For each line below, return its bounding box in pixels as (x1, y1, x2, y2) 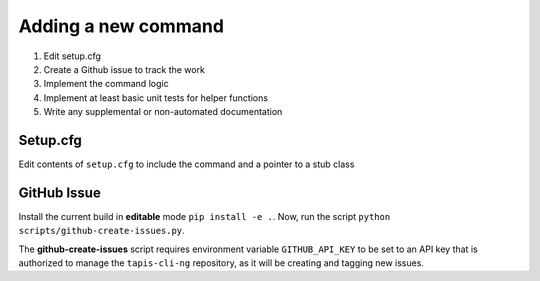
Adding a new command (18, 15, 225, 37)
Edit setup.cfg (43, 50, 102, 62)
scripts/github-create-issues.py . (18, 225, 185, 237)
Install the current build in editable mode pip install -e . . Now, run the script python (18, 210, 391, 222)
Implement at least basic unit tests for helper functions (43, 91, 269, 104)
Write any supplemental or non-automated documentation (43, 106, 283, 118)
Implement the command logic (43, 78, 169, 90)
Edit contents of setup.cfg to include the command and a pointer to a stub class (18, 158, 355, 170)
